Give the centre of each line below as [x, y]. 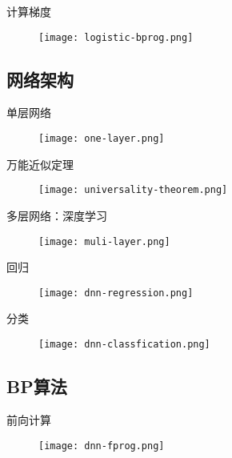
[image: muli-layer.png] [104, 241]
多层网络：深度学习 [57, 215]
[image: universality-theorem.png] [133, 190]
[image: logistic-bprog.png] [116, 37]
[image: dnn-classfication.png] [124, 345]
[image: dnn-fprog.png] [102, 446]
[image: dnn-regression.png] [116, 293]
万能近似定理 [40, 164]
